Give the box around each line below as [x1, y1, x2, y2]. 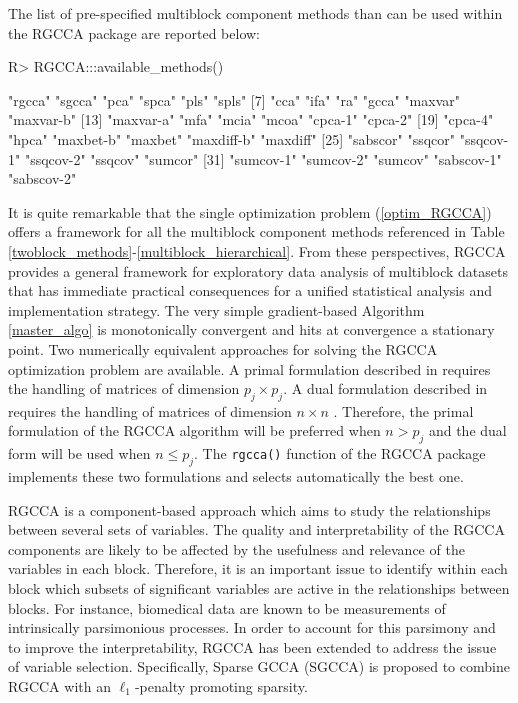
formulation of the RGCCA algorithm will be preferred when [8, 420, 381, 441]
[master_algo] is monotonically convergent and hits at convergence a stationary [8, 319, 495, 340]
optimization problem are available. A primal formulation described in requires [8, 358, 491, 379]
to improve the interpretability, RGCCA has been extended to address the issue [8, 636, 497, 657]
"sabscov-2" [8, 168, 77, 189]
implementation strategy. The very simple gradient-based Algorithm [8, 299, 425, 320]
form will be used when [8, 443, 151, 464]
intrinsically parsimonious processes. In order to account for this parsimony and [8, 617, 496, 638]
